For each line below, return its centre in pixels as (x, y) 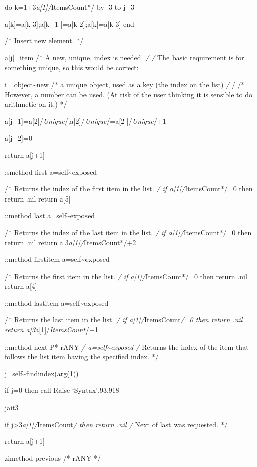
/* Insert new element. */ (44, 41)
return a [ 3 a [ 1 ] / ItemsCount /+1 (51, 330)
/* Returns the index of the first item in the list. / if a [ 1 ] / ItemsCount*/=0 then (129, 189)
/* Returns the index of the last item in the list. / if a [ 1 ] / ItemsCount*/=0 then (128, 232)
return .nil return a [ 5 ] (38, 198)
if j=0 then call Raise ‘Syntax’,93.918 (62, 390)
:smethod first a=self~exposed (51, 172)
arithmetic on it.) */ (36, 104)
